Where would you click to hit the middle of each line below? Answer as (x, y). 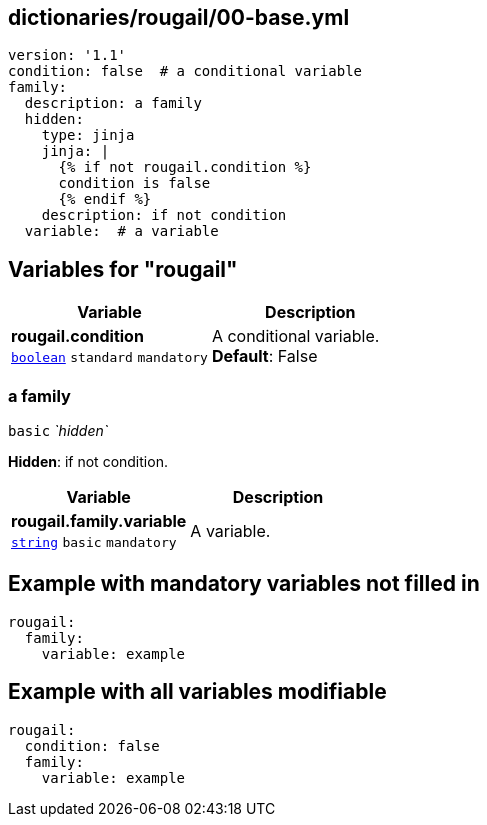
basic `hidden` (58, 431)
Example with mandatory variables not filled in (244, 584)
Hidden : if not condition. (88, 462)
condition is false (134, 183)
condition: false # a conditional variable (185, 71)
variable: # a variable (121, 231)
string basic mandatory (94, 543)
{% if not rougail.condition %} (185, 167)
